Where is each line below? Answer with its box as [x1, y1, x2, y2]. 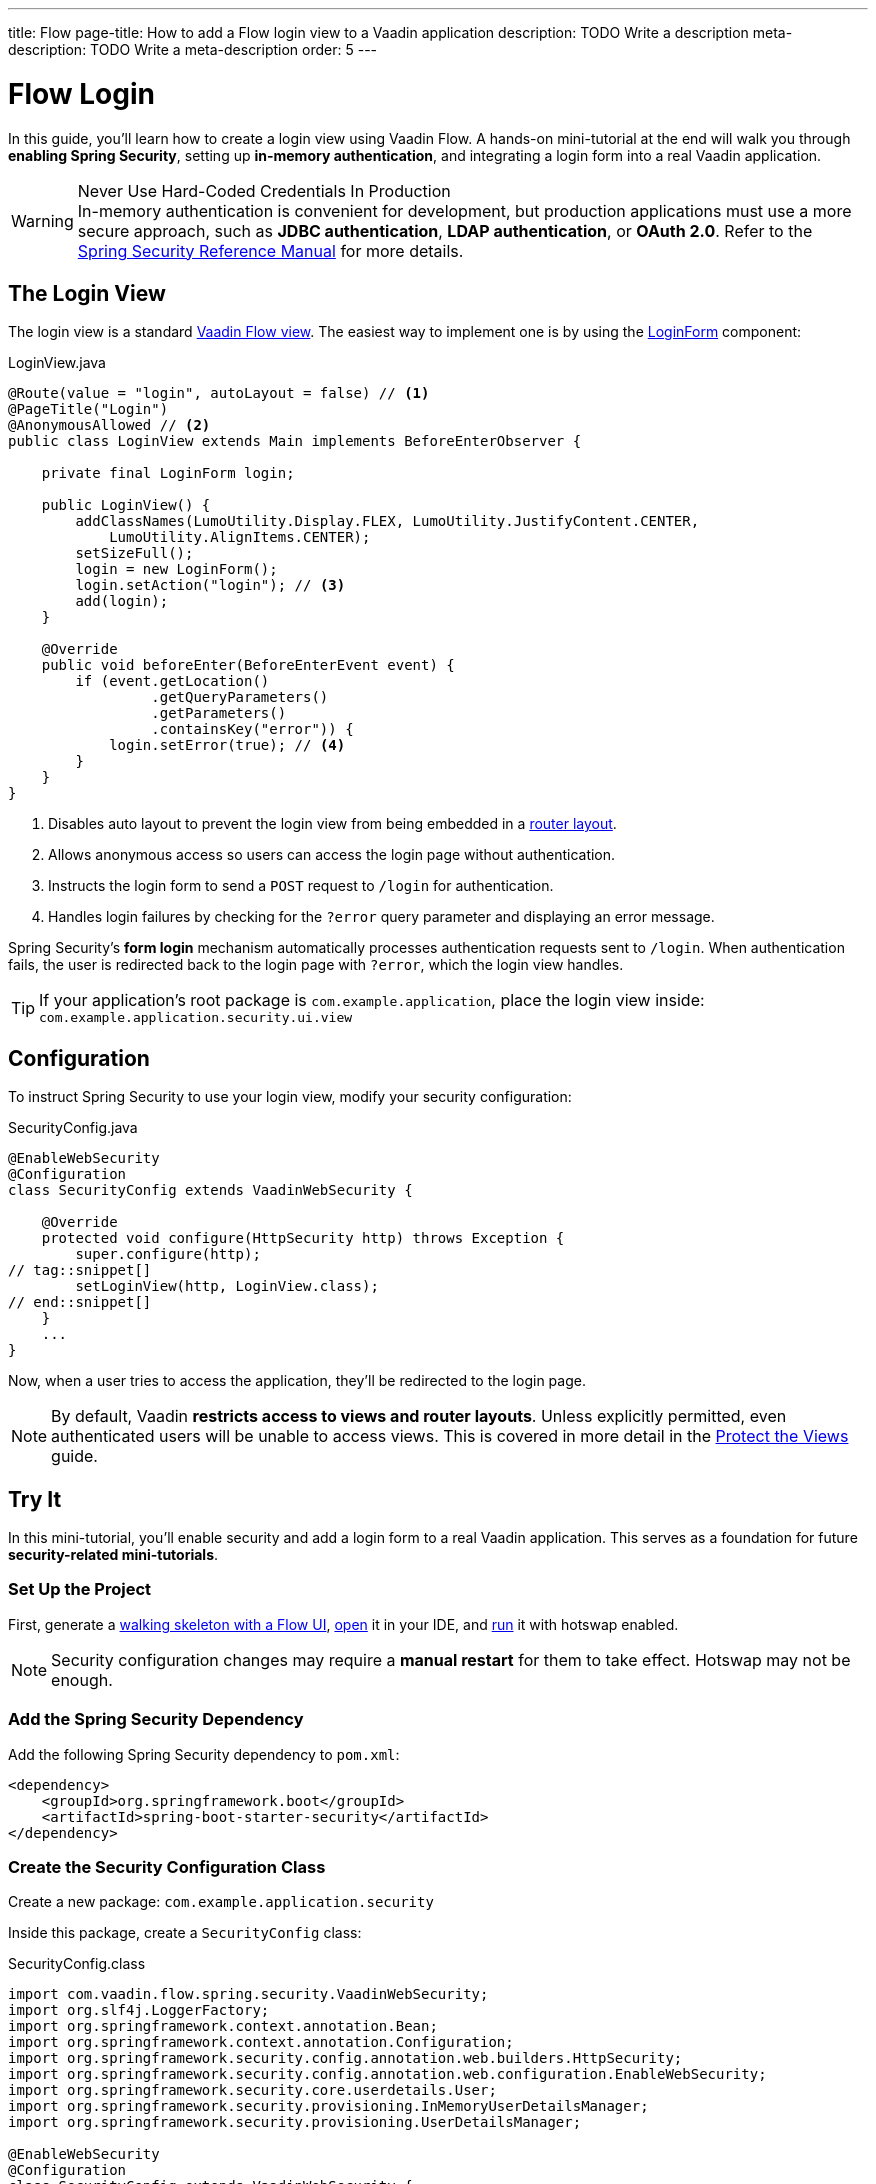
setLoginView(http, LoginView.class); [75, 1278, 379, 1295]
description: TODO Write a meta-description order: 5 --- [8, 41, 378, 58]
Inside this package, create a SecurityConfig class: [8, 1924, 362, 1942]
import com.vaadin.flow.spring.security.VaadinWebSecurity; [8, 1986, 489, 2003]
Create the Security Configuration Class [8, 1856, 326, 1877]
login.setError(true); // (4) [109, 737, 346, 754]
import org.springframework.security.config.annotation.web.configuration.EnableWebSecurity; [8, 2066, 767, 2083]
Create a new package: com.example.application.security [8, 1893, 434, 1911]
